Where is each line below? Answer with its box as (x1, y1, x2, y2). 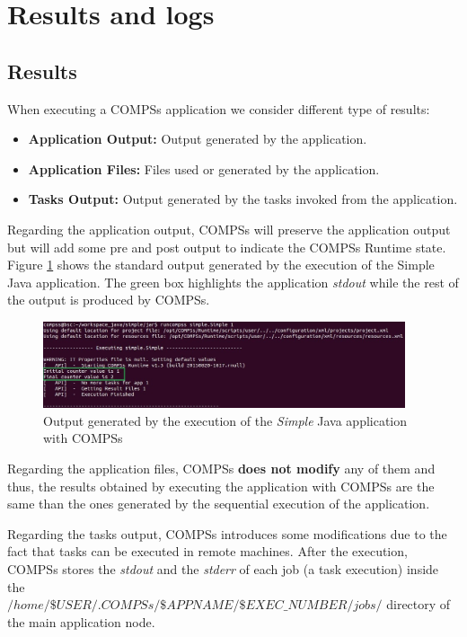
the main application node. (7, 612, 155, 631)
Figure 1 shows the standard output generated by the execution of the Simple (7, 255, 435, 274)
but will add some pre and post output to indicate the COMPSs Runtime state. (7, 237, 446, 256)
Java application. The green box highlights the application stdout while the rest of (7, 272, 459, 291)
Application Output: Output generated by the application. (28, 129, 367, 148)
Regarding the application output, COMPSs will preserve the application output (7, 219, 451, 238)
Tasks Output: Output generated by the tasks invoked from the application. (28, 190, 458, 208)
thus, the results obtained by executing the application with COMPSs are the (7, 476, 435, 495)
